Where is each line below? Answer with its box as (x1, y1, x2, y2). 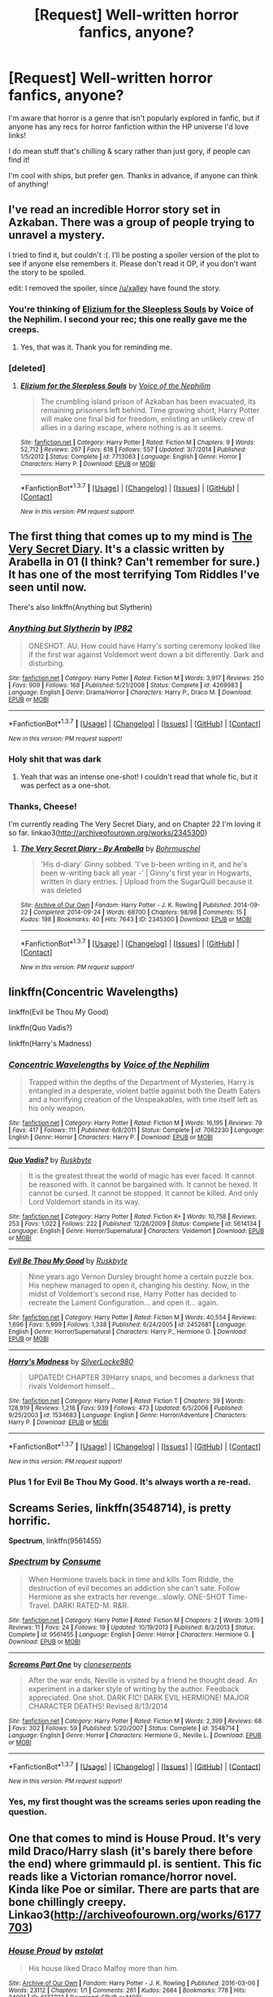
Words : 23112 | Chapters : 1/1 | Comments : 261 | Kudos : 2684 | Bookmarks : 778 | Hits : (8, 1986, 247, 1995)
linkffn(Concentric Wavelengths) (8, 985, 179, 999)
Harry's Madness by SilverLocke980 (8, 1357, 134, 1367)
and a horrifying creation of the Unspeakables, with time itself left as (28, 1095, 258, 1104)
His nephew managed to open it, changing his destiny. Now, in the (28, 1280, 250, 1290)
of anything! (8, 179, 49, 189)
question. (8, 1806, 47, 1818)
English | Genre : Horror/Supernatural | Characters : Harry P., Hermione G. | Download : (8, 1328, 248, 1336)
